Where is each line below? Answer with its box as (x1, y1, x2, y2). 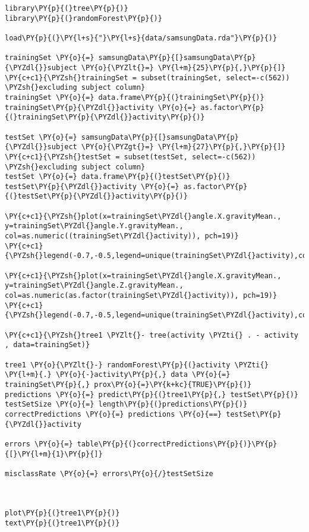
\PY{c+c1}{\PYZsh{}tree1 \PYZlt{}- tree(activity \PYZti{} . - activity (5, 330, 298, 339)
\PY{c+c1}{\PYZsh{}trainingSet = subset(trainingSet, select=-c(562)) (5, 73, 290, 82)
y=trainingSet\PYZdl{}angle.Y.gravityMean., (5, 222, 184, 231)
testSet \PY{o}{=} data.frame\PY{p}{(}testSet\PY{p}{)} (5, 172, 231, 181)
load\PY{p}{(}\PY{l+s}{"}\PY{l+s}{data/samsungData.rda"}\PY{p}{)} (5, 33, 278, 42)
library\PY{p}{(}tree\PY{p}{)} (5, 4, 128, 12)
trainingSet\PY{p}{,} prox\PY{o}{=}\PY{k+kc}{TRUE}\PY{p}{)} (5, 380, 252, 389)
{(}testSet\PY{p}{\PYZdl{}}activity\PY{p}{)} (5, 192, 188, 201)
